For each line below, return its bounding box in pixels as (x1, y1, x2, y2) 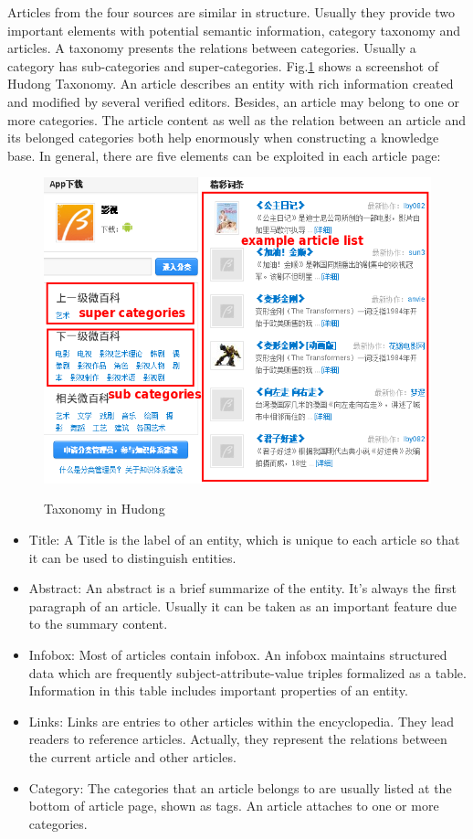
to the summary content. (28, 614, 168, 633)
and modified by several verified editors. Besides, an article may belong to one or (7, 91, 459, 111)
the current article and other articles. (28, 747, 236, 766)
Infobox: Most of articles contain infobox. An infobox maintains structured (28, 644, 447, 664)
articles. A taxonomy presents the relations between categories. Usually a (7, 38, 416, 58)
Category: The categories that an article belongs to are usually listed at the (28, 778, 452, 797)
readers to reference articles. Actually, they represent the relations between (28, 729, 447, 749)
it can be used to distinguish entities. (28, 547, 236, 567)
